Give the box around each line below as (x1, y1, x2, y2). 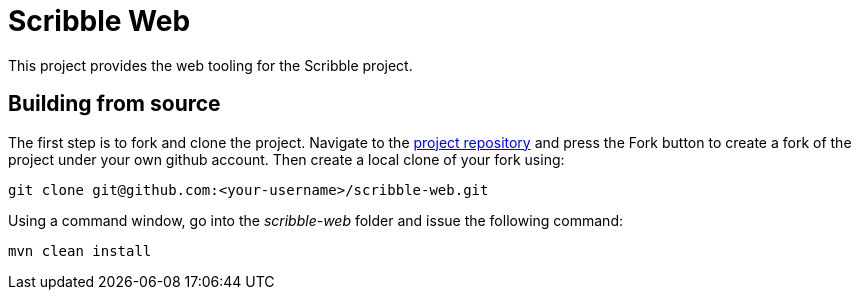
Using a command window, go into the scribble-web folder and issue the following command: (8, 211, 623, 229)
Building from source (8, 91, 221, 117)
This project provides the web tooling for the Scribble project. (8, 56, 413, 74)
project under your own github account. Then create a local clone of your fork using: (8, 150, 565, 168)
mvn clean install (8, 242, 152, 259)
